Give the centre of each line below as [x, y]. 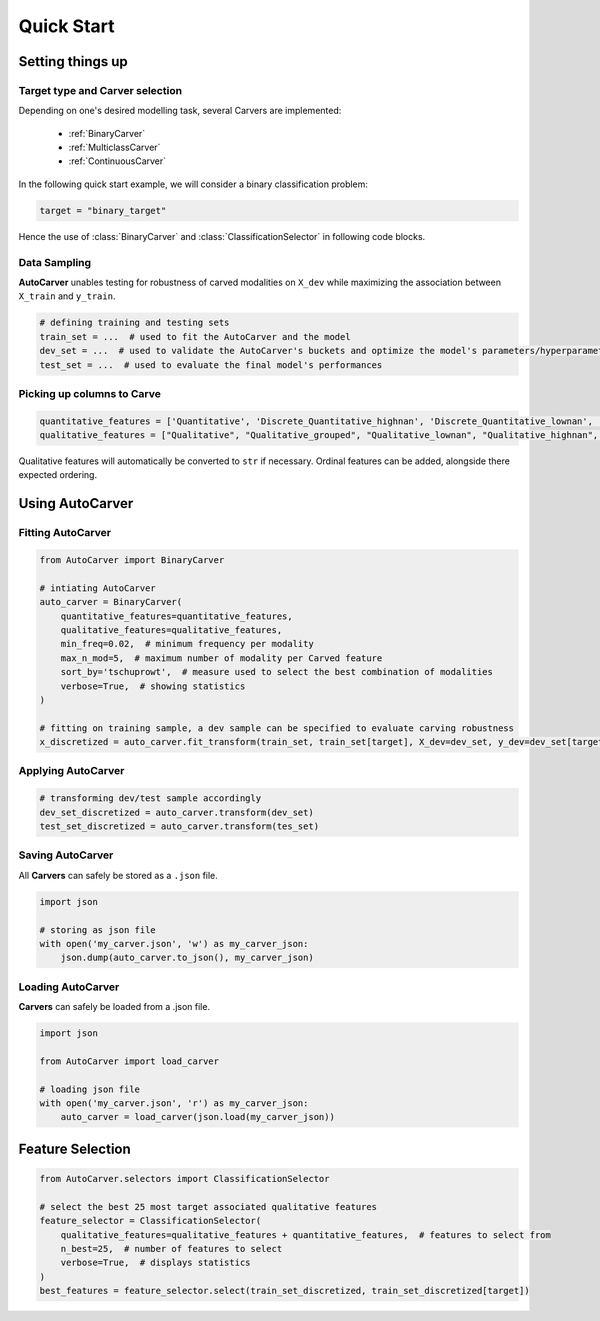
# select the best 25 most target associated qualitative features [208, 1206]
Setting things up [73, 61]
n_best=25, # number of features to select [171, 1248]
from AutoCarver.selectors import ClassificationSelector [184, 1178]
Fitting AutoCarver [65, 533]
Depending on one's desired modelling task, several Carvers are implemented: [180, 111]
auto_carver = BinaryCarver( [111, 602]
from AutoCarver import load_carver [129, 1061]
